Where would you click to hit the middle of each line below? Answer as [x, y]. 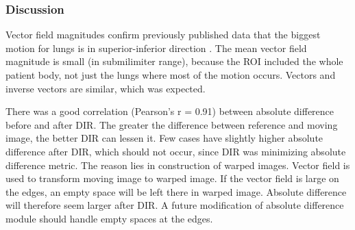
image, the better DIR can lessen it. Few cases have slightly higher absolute [164, 138]
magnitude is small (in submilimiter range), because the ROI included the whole [174, 61]
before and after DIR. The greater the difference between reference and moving [172, 124]
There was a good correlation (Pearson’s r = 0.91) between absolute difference [170, 111]
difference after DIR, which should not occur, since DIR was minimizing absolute [176, 151]
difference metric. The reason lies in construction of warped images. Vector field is [178, 165]
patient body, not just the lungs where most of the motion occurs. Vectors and [171, 75]
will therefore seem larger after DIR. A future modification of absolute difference [175, 205]
